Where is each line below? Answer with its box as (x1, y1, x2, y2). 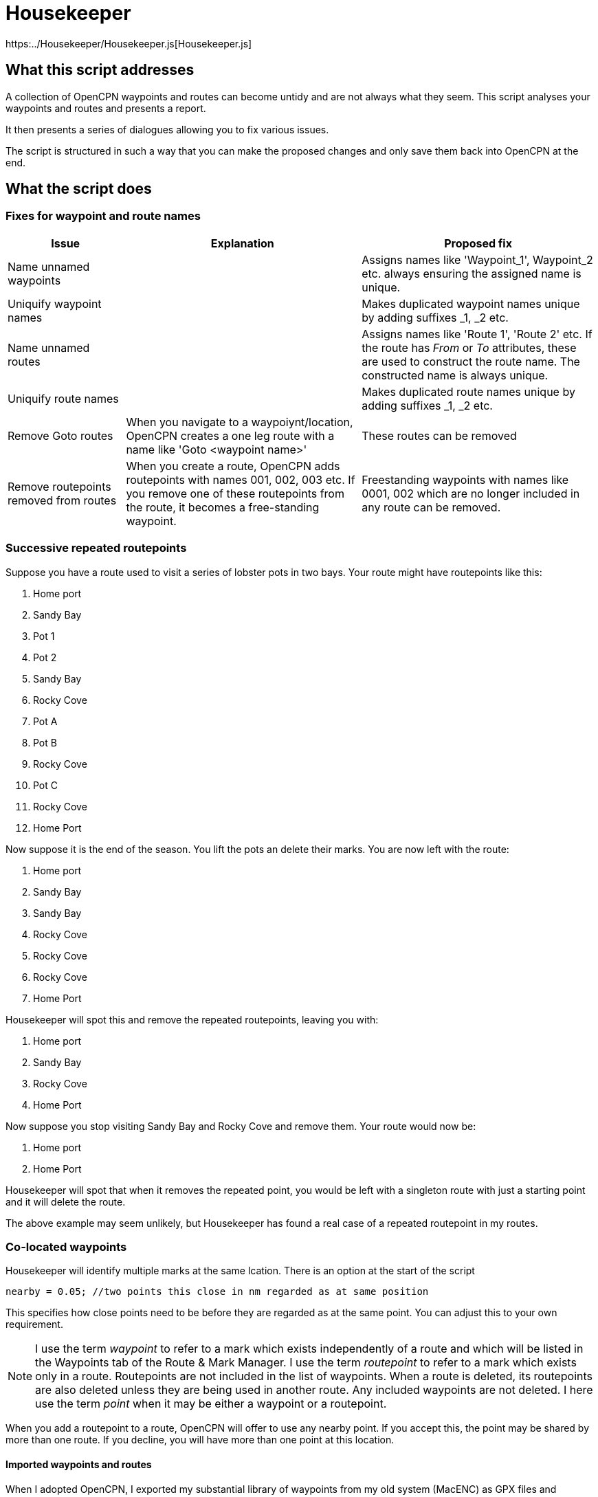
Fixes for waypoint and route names (5, 209, 201, 223)
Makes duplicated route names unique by (362, 384, 575, 399)
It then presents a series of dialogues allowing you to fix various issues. (5, 123, 329, 135)
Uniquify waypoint (8, 296, 102, 311)
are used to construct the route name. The (362, 354, 580, 368)
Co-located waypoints (5, 1239, 127, 1254)
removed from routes (8, 493, 117, 507)
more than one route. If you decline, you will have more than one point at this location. (5, 1434, 395, 1446)
